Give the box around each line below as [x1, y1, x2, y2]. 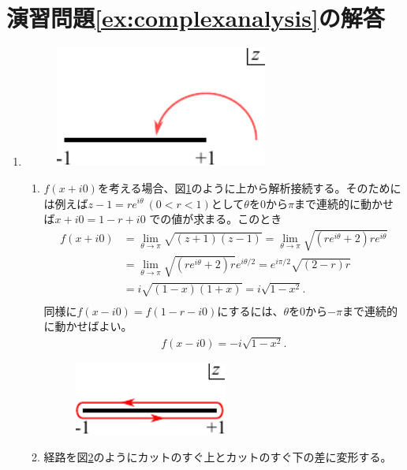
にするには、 [217, 302, 284, 319]
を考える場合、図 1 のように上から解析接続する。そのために [97, 179, 401, 196]
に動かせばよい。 [43, 318, 133, 334]
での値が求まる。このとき [149, 211, 282, 227]
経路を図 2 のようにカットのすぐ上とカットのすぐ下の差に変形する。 [43, 448, 392, 464]
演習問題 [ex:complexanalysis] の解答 [6, 2, 385, 34]
